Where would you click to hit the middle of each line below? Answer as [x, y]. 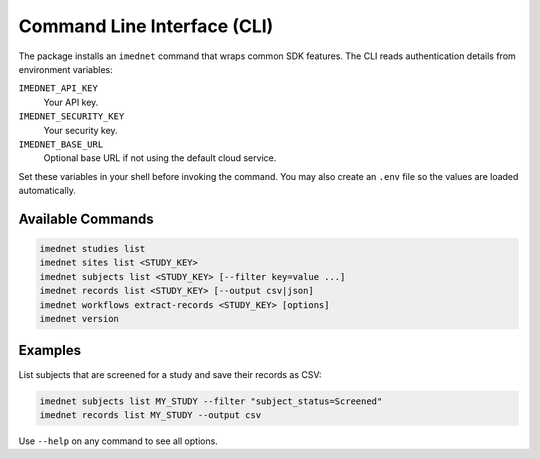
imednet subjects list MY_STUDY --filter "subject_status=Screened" [211, 401]
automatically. [47, 191]
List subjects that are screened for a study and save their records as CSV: [170, 374]
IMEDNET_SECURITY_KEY [71, 116]
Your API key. [71, 102]
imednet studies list [92, 249]
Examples [50, 350]
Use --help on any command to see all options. [118, 441]
